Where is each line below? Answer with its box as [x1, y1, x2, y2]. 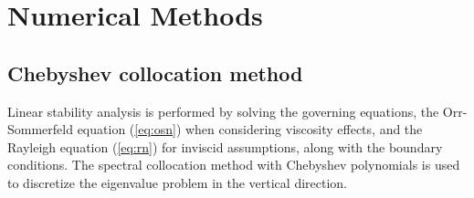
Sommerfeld [7, 120, 73, 139]
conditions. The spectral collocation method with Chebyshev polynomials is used [7, 155, 460, 174]
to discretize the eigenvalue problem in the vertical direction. [7, 172, 347, 192]
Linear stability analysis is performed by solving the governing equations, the [7, 101, 439, 120]
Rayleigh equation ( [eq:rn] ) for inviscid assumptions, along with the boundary [7, 137, 443, 156]
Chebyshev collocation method [7, 58, 303, 87]
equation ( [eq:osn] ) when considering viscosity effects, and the [77, 120, 423, 139]
